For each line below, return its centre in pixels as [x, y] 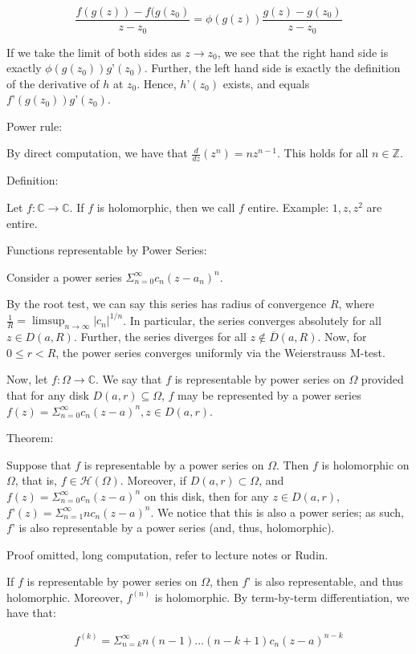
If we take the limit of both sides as [94, 52]
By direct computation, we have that [97, 153]
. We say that [129, 379]
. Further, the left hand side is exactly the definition [272, 68]
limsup [48, 321]
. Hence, [157, 83]
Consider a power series [64, 276]
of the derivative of [53, 83]
